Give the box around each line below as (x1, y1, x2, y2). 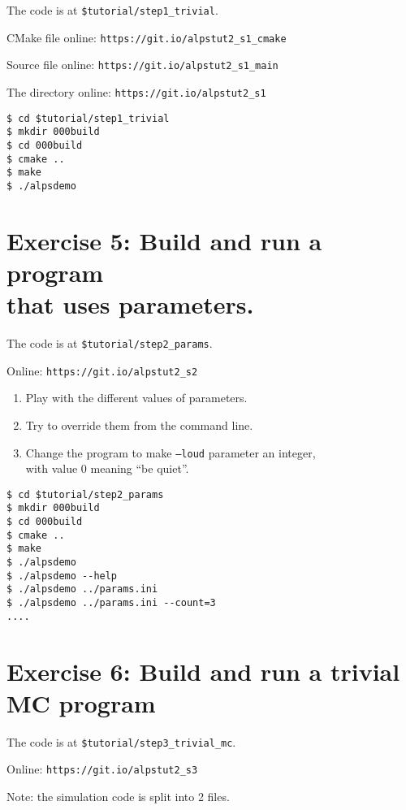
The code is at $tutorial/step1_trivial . (6, 2, 218, 18)
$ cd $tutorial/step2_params (6, 488, 164, 500)
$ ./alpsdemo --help (6, 570, 118, 582)
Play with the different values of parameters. (25, 389, 248, 406)
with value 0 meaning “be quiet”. (25, 460, 189, 477)
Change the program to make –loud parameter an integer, (25, 444, 316, 461)
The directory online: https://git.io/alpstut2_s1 (6, 83, 266, 100)
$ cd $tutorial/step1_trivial (6, 112, 170, 124)
